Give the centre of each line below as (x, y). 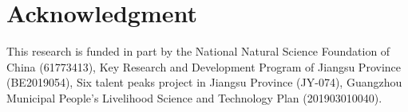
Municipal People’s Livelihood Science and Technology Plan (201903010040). (194, 97)
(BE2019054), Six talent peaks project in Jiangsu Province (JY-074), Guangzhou (204, 82)
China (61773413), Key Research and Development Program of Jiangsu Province (204, 66)
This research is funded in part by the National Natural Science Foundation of (198, 51)
